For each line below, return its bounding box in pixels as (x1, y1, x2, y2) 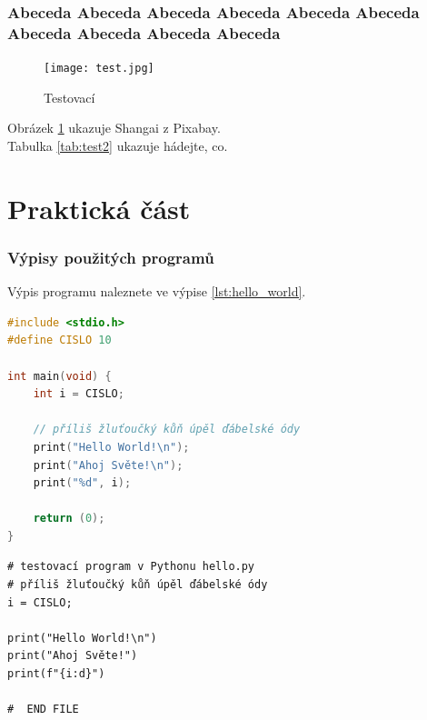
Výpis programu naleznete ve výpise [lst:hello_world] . (7, 282, 306, 301)
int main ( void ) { (7, 369, 112, 383)
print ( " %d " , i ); (33, 476, 132, 490)
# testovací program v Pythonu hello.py (7, 560, 255, 574)
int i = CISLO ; (33, 387, 124, 401)
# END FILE (7, 703, 79, 716)
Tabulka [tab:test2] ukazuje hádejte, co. (7, 135, 228, 155)
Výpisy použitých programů (7, 245, 214, 268)
